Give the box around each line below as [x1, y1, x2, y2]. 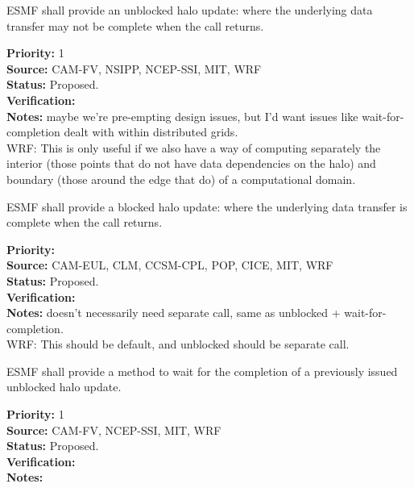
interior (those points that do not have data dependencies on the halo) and [6, 155, 376, 172]
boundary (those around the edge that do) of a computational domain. [6, 170, 356, 187]
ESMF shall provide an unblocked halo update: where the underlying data [6, 2, 373, 18]
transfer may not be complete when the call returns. [6, 17, 264, 34]
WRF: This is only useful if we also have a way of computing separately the [6, 139, 381, 156]
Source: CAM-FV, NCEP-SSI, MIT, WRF [6, 421, 221, 438]
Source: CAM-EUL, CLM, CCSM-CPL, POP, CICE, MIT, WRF [6, 257, 333, 273]
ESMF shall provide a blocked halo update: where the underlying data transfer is [6, 198, 408, 215]
